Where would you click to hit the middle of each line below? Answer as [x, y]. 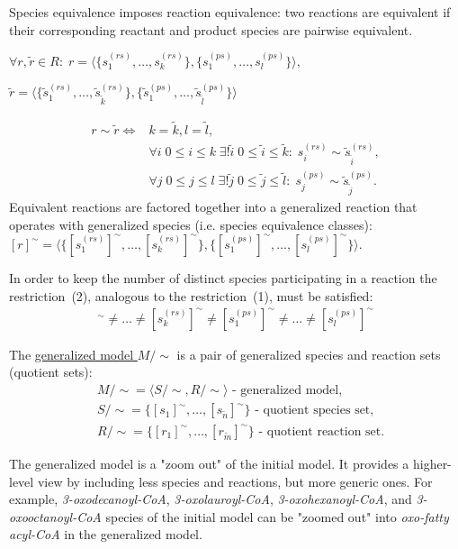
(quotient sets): [51, 372]
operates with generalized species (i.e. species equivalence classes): [191, 224]
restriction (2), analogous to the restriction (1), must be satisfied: [191, 295]
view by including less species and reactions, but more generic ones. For [235, 481]
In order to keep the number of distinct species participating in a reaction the [223, 277]
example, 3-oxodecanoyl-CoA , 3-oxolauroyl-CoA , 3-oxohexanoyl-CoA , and [211, 499]
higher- [432, 463]
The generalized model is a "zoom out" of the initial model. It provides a [209, 463]
